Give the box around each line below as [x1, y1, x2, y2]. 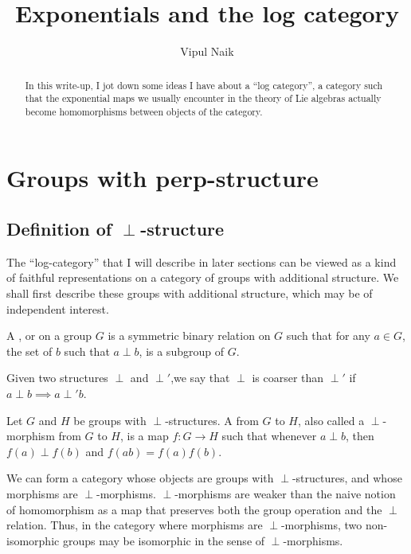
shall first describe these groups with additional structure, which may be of [6, 285, 373, 302]
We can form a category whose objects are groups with [6, 470, 274, 486]
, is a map [119, 427, 169, 444]
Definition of [6, 217, 112, 241]
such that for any [286, 327, 370, 344]
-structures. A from [165, 412, 259, 428]
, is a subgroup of [139, 342, 224, 359]
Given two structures [6, 369, 108, 386]
